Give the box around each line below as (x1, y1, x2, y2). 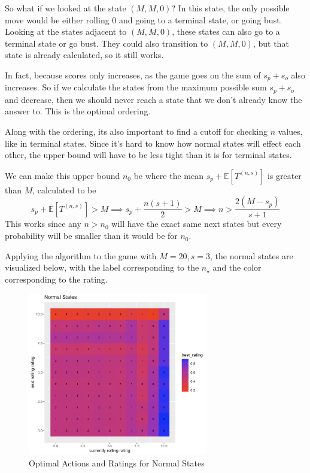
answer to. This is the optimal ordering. (5, 105, 151, 117)
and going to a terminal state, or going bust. (119, 13, 282, 26)
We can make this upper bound (5, 169, 120, 181)
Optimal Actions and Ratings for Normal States (29, 457, 205, 469)
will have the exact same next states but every (111, 217, 282, 230)
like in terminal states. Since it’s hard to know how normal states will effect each (5, 137, 301, 149)
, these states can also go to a (172, 25, 280, 38)
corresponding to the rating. (5, 272, 108, 285)
